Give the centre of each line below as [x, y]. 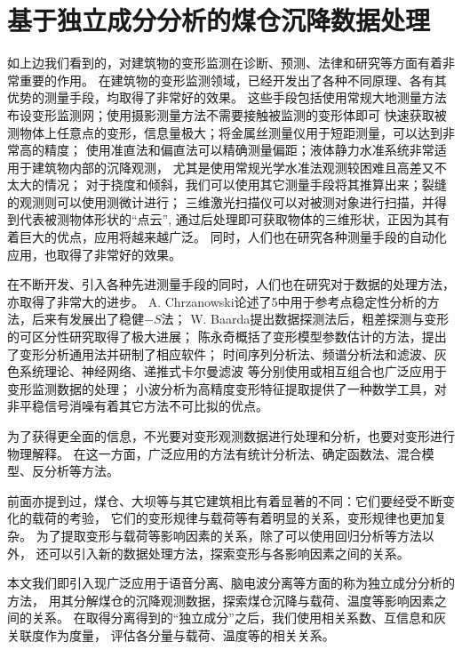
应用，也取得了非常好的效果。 [94, 254]
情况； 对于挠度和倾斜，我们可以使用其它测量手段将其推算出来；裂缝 [245, 185]
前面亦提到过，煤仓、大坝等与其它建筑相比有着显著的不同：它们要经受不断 [225, 500]
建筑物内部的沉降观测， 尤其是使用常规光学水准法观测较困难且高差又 [233, 167]
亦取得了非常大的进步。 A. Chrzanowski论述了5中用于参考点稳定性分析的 [217, 301]
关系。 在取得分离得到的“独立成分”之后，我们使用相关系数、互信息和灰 [239, 618]
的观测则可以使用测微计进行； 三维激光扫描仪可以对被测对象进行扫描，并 [221, 201]
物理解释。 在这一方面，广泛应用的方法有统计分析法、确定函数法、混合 [215, 453]
